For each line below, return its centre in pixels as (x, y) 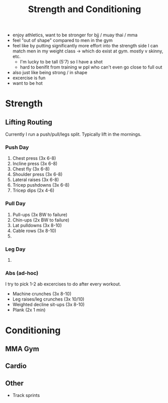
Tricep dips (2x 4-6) (33, 191)
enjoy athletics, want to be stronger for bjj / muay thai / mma (75, 35)
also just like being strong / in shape (50, 73)
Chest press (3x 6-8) (34, 158)
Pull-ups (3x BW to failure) (40, 214)
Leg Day (16, 249)
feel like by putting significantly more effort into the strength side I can (85, 46)
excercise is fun (29, 78)
